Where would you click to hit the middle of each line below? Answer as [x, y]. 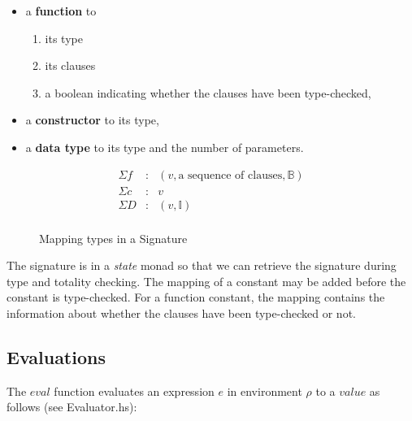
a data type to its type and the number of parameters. [165, 147]
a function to [61, 11]
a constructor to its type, [92, 120]
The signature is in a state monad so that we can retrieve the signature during [202, 265]
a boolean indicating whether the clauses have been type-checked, [208, 92]
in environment [265, 391]
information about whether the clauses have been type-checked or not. [181, 313]
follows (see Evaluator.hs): [72, 407]
